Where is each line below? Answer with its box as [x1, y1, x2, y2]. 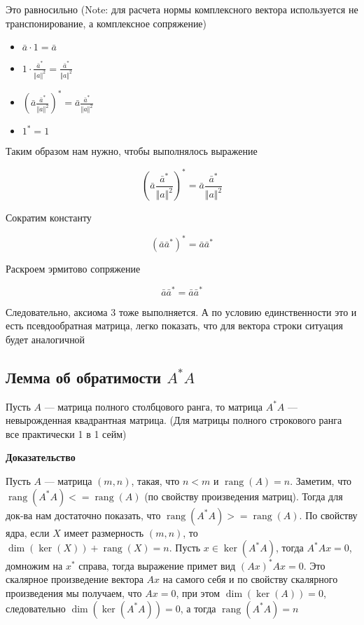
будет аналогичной [6, 331, 85, 346]
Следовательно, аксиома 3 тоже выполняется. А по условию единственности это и [6, 304, 357, 319]
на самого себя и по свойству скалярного [162, 572, 338, 586]
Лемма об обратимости [6, 366, 162, 387]
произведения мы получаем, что [6, 585, 142, 600]
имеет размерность [64, 525, 144, 540]
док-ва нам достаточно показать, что [6, 507, 161, 522]
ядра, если [6, 525, 50, 540]
